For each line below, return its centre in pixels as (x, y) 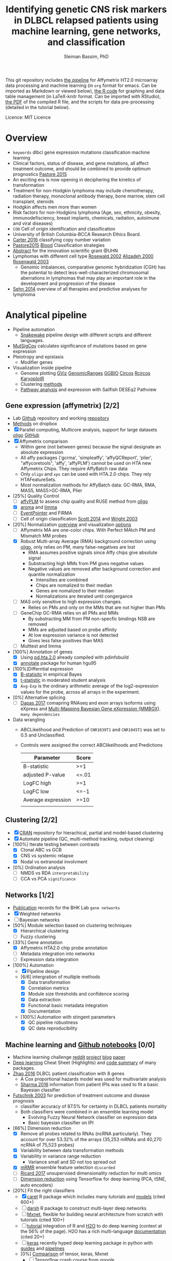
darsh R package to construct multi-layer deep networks (87, 1208)
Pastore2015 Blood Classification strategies (59, 245)
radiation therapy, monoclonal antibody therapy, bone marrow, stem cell (89, 196)
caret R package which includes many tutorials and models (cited (96, 1196)
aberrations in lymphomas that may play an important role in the (88, 278)
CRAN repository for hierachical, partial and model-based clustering (91, 833)
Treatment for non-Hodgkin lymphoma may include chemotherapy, (83, 190)
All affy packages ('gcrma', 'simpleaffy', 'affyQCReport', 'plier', (86, 457)
